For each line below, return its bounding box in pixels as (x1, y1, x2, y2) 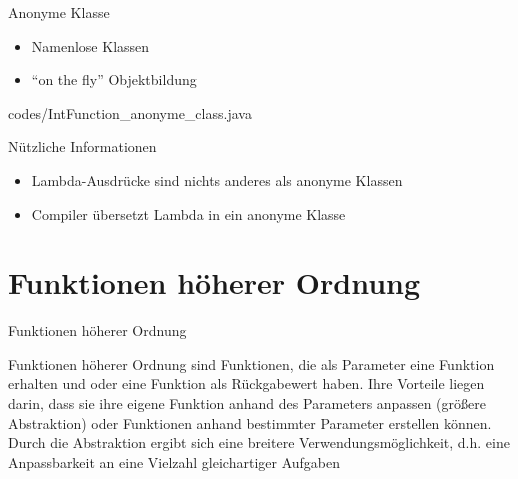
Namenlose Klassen (31, 35, 150, 56)
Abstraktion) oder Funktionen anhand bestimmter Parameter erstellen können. (8, 412, 492, 433)
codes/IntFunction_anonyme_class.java (8, 102, 252, 123)
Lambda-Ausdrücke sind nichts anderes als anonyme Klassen (31, 169, 403, 190)
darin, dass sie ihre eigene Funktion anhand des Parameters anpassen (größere (8, 393, 486, 414)
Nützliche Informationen (8, 136, 157, 157)
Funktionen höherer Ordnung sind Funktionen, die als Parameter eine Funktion (8, 353, 495, 374)
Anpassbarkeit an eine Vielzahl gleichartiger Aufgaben (8, 451, 341, 472)
